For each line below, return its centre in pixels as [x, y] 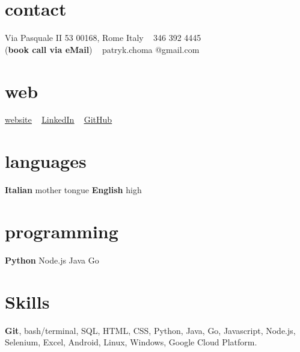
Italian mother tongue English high [73, 190]
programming [62, 231]
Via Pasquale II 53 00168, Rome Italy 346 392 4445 [103, 38]
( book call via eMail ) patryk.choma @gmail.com [102, 49]
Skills [27, 301]
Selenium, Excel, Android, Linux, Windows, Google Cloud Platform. [131, 342]
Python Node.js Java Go [52, 260]
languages [46, 161]
